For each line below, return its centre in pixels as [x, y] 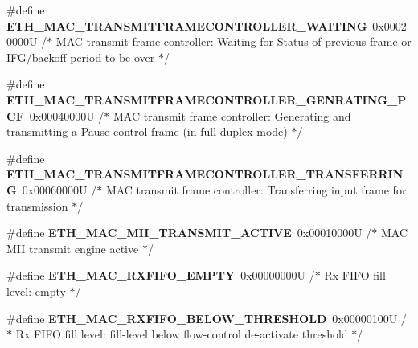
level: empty [36, 291]
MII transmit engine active [73, 248]
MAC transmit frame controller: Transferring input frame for [256, 189]
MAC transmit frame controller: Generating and [232, 115]
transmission [37, 205]
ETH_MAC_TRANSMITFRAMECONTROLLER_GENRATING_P [207, 99]
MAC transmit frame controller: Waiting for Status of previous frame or [234, 41]
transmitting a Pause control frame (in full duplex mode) [147, 131]
